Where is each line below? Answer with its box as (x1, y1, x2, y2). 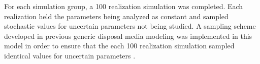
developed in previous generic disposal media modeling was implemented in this (4, 30, 252, 41)
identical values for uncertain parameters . (4, 50, 136, 60)
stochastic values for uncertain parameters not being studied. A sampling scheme (4, 21, 256, 31)
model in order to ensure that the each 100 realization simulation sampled (4, 40, 235, 51)
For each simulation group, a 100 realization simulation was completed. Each (4, 1, 243, 11)
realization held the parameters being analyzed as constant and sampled (4, 11, 229, 21)
